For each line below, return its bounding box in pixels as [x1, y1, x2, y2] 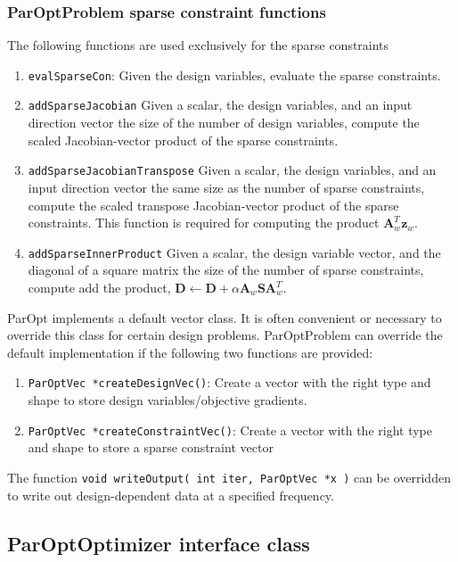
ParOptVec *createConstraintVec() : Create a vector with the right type [28, 420, 432, 439]
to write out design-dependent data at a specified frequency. [7, 485, 334, 504]
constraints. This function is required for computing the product [28, 213, 380, 232]
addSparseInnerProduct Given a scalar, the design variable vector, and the [28, 243, 441, 261]
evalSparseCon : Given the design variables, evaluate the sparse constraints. [28, 65, 441, 84]
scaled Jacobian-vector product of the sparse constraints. [28, 130, 339, 149]
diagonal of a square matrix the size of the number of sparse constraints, [28, 260, 424, 279]
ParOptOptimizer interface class [7, 529, 310, 557]
